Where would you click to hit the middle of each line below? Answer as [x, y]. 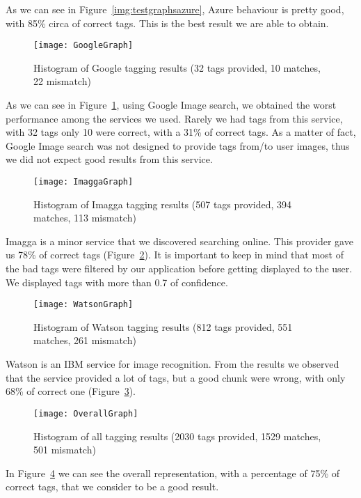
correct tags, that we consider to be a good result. [112, 487]
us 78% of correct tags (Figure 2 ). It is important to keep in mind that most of [175, 255]
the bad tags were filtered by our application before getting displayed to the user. [179, 269]
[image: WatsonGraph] [83, 305]
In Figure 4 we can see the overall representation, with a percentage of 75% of [173, 473]
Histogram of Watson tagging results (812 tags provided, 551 [163, 326]
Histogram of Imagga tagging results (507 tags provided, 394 [163, 204]
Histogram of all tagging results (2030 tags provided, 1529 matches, [177, 436]
